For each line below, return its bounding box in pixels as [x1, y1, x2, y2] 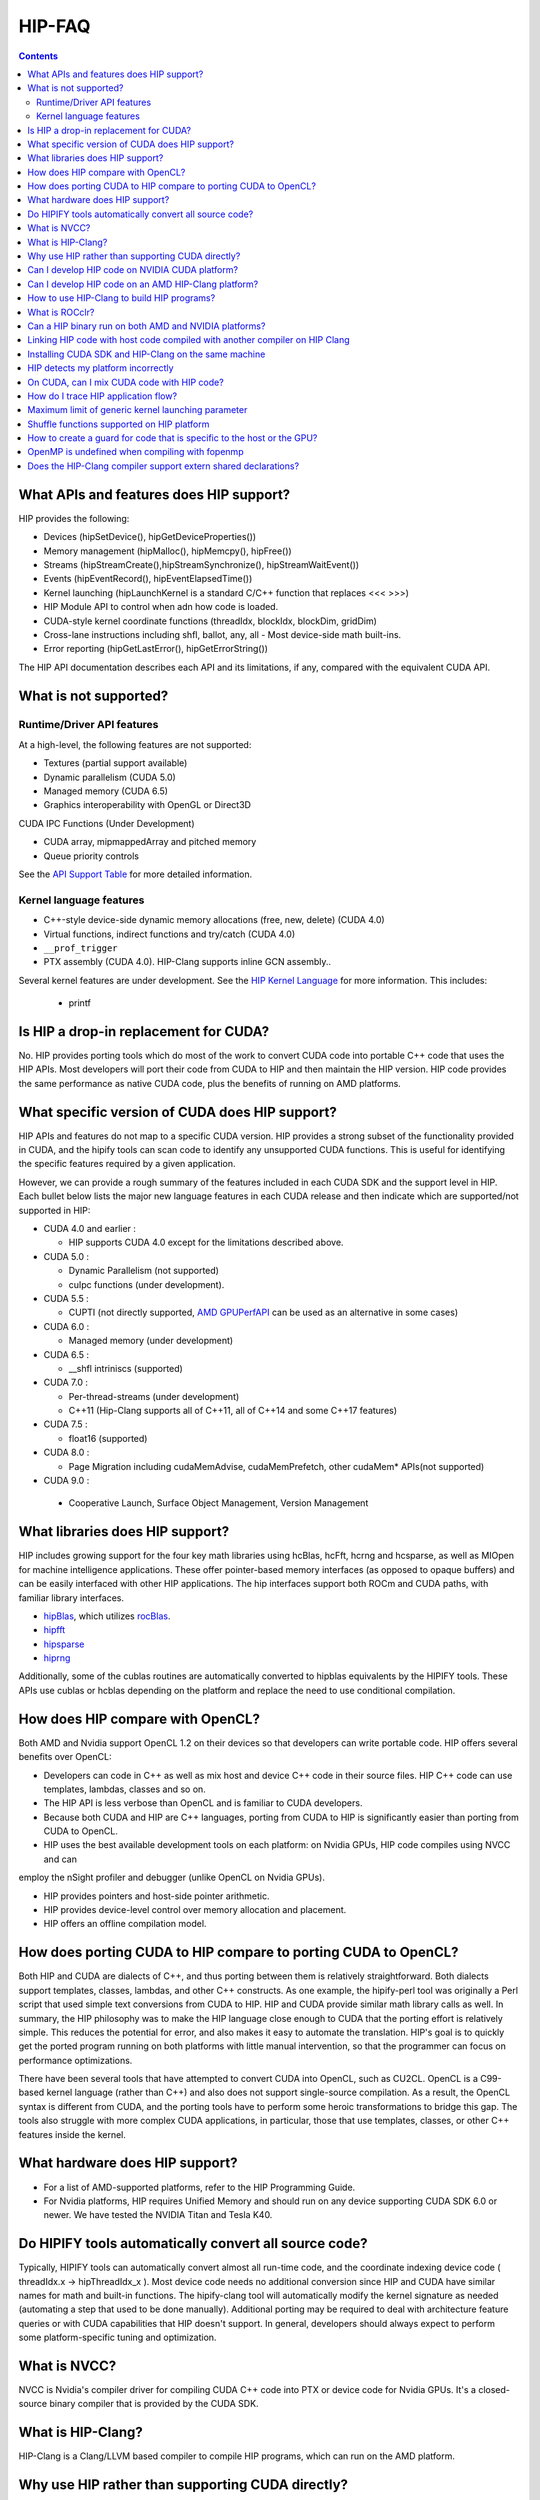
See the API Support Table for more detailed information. [18, 868, 253, 880]
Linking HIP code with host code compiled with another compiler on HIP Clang [27, 334, 350, 346]
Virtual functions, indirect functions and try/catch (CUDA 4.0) [43, 928, 295, 940]
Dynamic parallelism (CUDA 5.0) [43, 771, 177, 783]
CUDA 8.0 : [43, 1446, 90, 1459]
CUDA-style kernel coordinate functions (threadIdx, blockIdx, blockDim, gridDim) [43, 615, 377, 627]
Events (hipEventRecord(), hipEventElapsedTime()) [43, 573, 253, 585]
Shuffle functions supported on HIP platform [27, 418, 210, 430]
